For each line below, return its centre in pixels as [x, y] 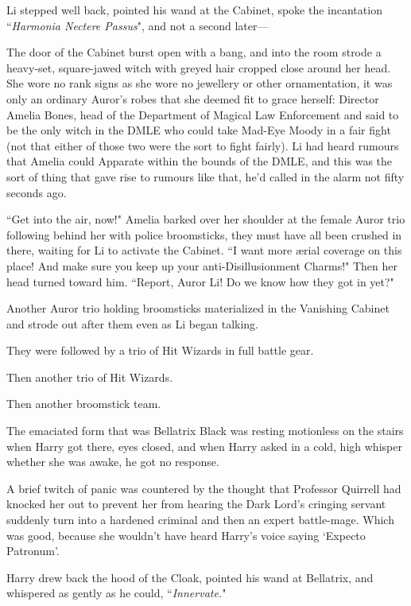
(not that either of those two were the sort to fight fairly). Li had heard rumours [203, 145]
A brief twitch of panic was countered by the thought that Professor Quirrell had [204, 488]
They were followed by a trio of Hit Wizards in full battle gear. [160, 350]
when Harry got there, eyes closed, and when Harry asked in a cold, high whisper [204, 446]
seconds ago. [37, 192]
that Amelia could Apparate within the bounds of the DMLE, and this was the [200, 161]
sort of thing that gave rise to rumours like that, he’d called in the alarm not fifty [205, 176]
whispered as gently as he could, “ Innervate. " [116, 593]
